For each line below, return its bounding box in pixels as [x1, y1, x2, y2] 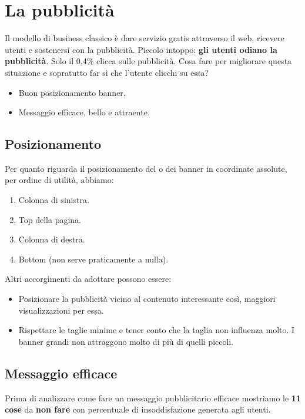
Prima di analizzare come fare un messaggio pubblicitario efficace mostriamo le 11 [5, 391, 301, 404]
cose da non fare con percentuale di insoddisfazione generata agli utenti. [5, 403, 271, 415]
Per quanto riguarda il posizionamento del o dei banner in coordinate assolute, [5, 162, 287, 174]
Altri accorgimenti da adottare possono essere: [5, 272, 172, 285]
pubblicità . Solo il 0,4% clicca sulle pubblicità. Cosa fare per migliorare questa [5, 55, 292, 67]
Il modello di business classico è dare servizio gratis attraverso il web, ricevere [5, 32, 284, 44]
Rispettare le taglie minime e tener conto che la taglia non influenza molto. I [18, 324, 295, 336]
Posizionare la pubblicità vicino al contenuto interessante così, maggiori [18, 292, 276, 305]
